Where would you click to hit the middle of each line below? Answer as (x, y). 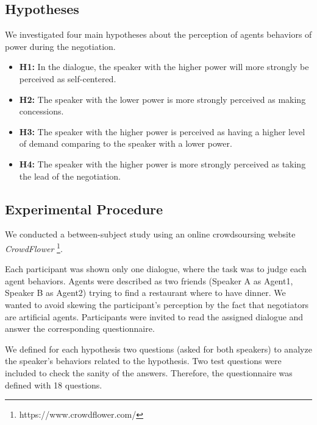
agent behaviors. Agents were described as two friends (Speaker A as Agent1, (149, 280)
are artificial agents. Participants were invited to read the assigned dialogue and (154, 316)
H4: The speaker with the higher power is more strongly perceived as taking (162, 163)
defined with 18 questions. (54, 385)
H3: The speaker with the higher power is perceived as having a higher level (162, 131)
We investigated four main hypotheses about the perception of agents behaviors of (158, 34)
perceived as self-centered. (68, 78)
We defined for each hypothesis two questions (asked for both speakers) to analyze (158, 349)
